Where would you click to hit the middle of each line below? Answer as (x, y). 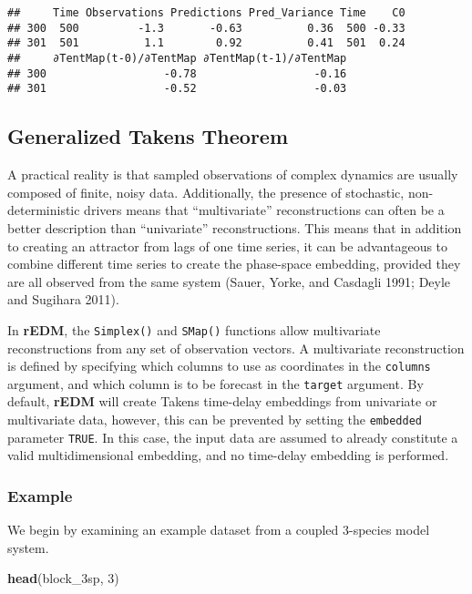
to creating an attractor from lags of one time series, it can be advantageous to (228, 246)
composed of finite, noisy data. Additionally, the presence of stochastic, (206, 192)
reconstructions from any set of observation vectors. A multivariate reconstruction (236, 348)
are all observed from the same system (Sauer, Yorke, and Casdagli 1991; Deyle (229, 281)
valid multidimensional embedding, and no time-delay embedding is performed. (228, 455)
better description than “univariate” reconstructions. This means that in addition (235, 227)
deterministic (44, 210)
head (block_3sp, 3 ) (63, 578)
